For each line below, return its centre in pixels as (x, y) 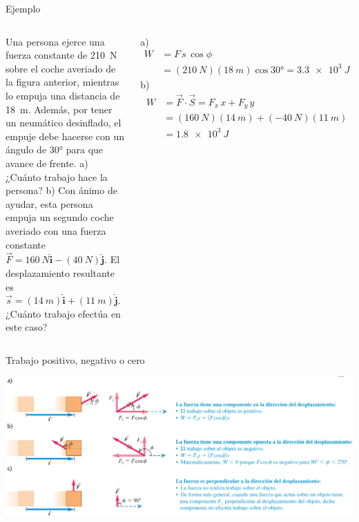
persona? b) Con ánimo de (61, 190)
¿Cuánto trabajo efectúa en (63, 313)
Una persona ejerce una (55, 41)
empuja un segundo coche (60, 217)
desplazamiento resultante (60, 272)
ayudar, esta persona (49, 203)
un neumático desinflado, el (64, 123)
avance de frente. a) (47, 163)
